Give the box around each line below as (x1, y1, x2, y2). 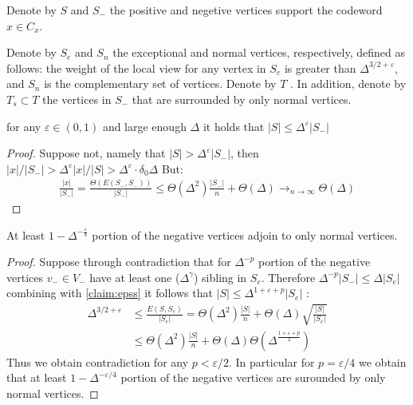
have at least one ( (89, 268, 180, 285)
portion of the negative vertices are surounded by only (120, 369, 386, 386)
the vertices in (42, 90, 112, 107)
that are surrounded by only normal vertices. (132, 90, 352, 107)
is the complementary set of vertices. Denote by (44, 75, 277, 92)
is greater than (284, 59, 356, 76)
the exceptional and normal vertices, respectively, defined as (112, 44, 405, 61)
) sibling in (193, 268, 247, 285)
